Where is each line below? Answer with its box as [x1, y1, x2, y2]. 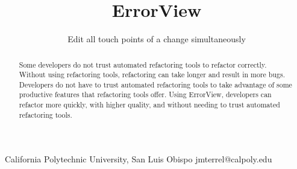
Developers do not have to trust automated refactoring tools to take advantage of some [19, 79, 292, 89]
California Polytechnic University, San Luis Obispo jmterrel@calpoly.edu [5, 153, 272, 165]
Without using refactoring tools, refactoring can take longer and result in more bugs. [19, 69, 285, 80]
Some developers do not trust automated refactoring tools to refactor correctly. [19, 59, 267, 69]
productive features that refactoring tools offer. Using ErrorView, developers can [19, 89, 272, 100]
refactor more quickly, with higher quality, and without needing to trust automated [19, 100, 280, 110]
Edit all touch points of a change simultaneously [67, 33, 246, 45]
